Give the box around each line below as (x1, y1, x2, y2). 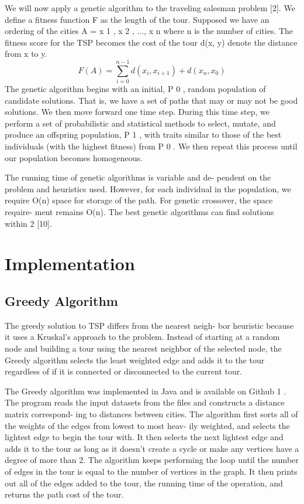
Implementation (5, 251, 135, 275)
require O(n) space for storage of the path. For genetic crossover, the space (5, 194, 273, 206)
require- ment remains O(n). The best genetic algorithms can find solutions (5, 206, 274, 218)
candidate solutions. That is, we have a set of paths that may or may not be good (5, 94, 298, 106)
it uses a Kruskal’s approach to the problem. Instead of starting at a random (5, 331, 280, 343)
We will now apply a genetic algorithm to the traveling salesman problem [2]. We (5, 2, 295, 13)
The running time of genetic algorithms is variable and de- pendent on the (5, 171, 271, 183)
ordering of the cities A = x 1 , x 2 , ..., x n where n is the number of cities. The (5, 25, 293, 37)
